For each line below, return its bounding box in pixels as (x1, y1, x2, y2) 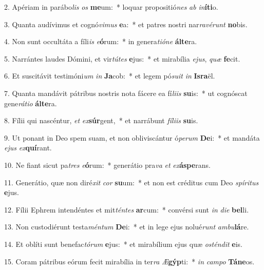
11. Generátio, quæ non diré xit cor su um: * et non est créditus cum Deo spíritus (4, 177, 259, 187)
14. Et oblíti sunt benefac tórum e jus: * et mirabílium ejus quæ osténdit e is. (4, 238, 243, 249)
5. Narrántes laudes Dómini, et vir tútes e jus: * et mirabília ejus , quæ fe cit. (4, 53, 240, 64)
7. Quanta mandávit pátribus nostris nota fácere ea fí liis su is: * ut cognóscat (4, 87, 248, 98)
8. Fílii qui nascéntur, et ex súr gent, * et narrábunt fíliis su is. (4, 115, 198, 126)
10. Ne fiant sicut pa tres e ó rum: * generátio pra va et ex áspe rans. (4, 159, 211, 170)
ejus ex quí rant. (4, 142, 52, 153)
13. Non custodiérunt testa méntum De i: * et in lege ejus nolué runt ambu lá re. (4, 221, 249, 232)
